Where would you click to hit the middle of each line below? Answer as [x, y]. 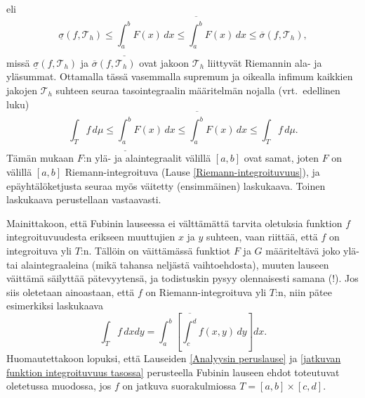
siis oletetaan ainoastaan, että [71, 291]
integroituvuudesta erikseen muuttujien [91, 237]
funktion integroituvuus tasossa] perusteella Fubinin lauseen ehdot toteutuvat [173, 372]
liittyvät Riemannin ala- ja [265, 62]
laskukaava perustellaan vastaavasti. [84, 199]
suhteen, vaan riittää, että [262, 237]
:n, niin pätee [304, 291]
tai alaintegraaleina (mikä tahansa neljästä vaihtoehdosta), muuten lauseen [168, 264]
